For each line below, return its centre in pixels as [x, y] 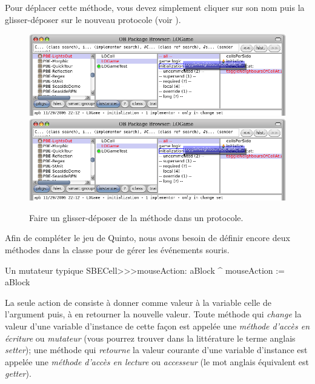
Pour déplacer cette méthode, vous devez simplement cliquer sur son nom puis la [155, 7]
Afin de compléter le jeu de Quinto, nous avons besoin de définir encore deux [148, 238]
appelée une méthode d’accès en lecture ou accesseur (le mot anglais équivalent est [157, 361]
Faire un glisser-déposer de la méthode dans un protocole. [136, 217]
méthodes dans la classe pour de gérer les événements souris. [117, 250]
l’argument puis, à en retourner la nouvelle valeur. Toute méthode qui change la [153, 314]
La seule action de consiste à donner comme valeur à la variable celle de [138, 302]
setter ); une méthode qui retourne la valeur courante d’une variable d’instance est [156, 350]
